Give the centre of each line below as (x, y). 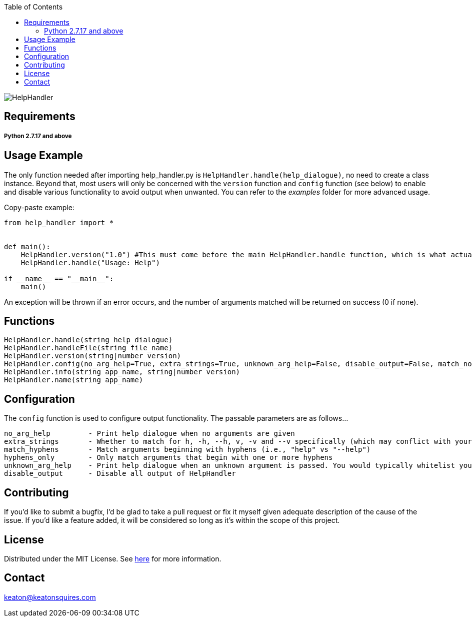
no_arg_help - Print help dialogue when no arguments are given (149, 434)
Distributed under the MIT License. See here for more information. (113, 559)
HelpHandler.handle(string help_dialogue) (88, 340)
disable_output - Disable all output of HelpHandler (120, 474)
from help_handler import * (59, 222)
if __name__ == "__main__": (59, 278)
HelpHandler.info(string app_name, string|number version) (122, 372)
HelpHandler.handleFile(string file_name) (88, 348)
